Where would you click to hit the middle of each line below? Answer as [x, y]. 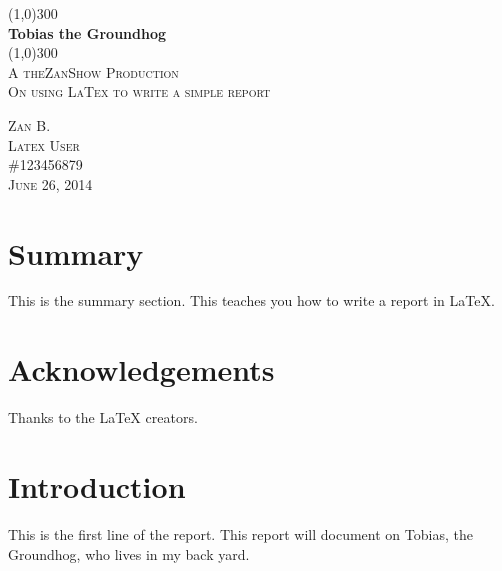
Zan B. [29, 124]
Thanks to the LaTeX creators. [103, 417]
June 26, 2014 [50, 183]
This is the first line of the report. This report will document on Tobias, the [240, 533]
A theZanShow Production [93, 71]
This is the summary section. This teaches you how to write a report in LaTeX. [251, 300]
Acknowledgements [141, 369]
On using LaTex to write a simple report [139, 91]
